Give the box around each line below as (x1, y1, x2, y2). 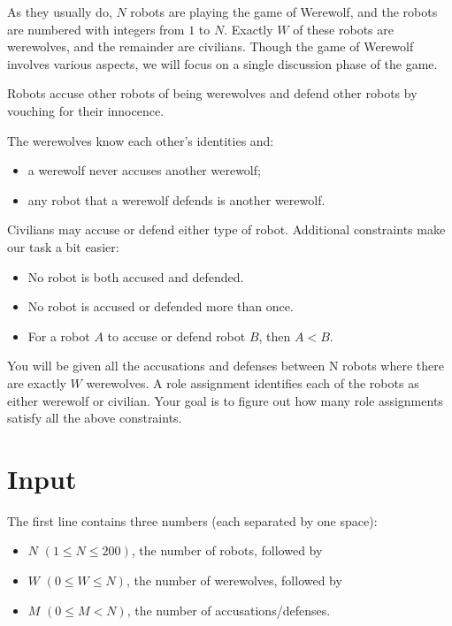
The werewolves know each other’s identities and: (7, 131, 274, 149)
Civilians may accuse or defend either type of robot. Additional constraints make (7, 220, 446, 239)
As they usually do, (7, 3, 112, 20)
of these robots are (293, 19, 394, 38)
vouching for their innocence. (7, 101, 165, 119)
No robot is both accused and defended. (27, 267, 244, 286)
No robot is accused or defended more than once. (27, 297, 294, 316)
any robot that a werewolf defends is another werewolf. (27, 190, 326, 209)
